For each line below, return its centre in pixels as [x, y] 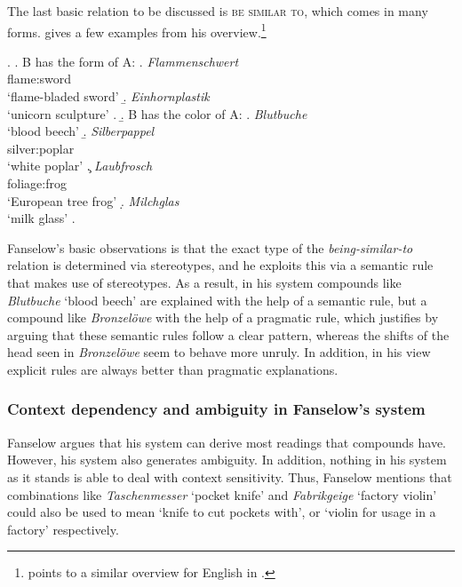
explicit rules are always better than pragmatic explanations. [173, 369]
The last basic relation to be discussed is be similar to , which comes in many [218, 11]
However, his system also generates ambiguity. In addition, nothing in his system [227, 460]
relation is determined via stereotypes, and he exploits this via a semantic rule [220, 265]
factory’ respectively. [63, 529]
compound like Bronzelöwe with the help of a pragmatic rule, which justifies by [223, 317]
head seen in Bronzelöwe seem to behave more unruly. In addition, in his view [219, 352]
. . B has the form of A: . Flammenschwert [123, 61]
